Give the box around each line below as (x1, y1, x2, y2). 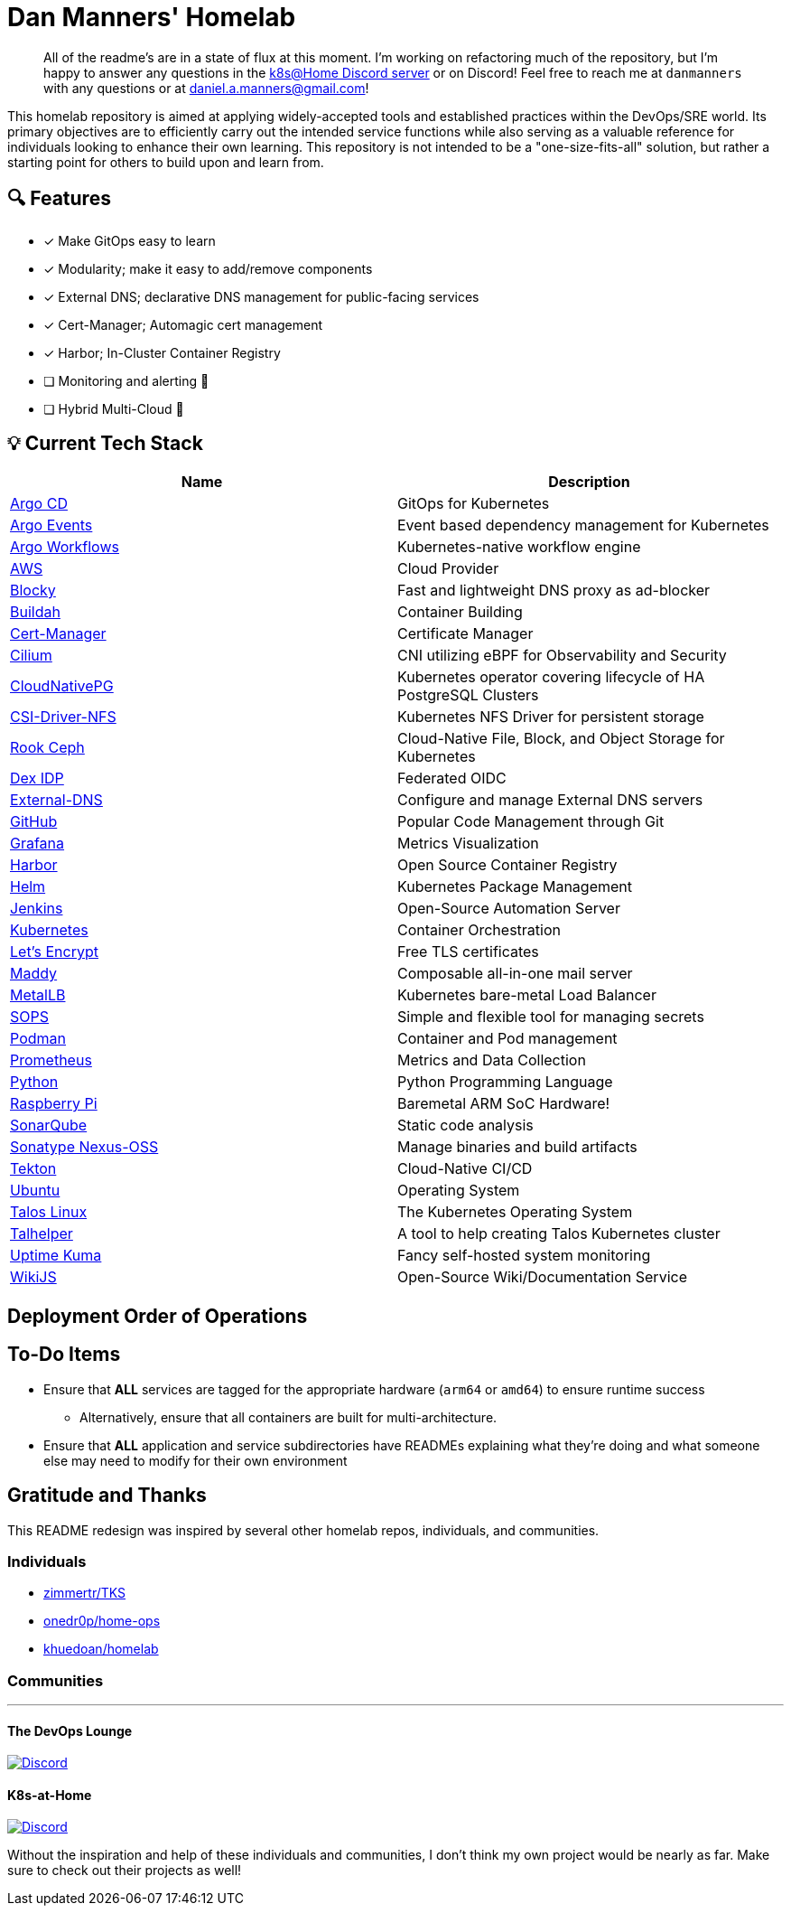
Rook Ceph (10, 738, 85, 757)
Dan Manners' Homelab (7, 2, 296, 33)
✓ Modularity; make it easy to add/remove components (43, 260, 373, 277)
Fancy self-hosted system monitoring (397, 1246, 651, 1265)
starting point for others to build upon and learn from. (7, 154, 324, 170)
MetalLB (10, 986, 66, 1005)
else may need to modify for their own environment (43, 1452, 348, 1468)
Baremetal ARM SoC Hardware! (397, 1094, 610, 1113)
